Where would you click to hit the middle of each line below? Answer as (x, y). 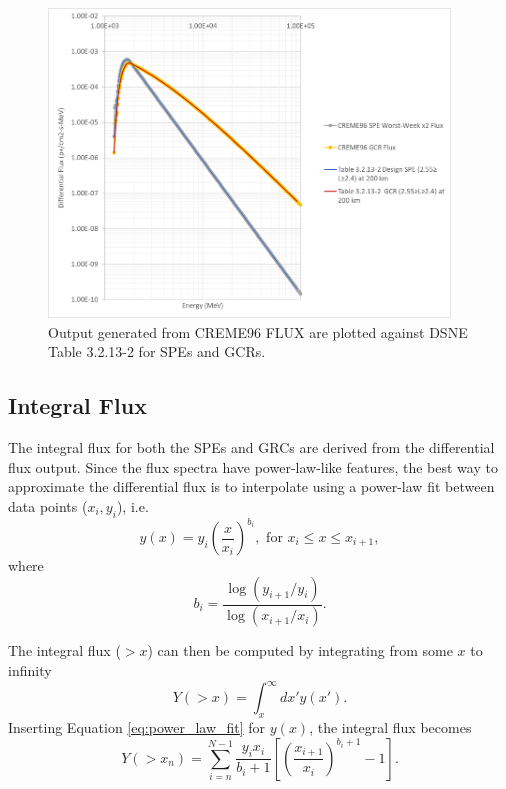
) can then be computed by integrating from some (300, 650)
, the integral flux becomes (390, 726)
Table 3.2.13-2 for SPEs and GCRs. (157, 351)
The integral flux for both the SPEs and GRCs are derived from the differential (251, 446)
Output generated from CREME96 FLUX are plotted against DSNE (258, 331)
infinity (30, 670)
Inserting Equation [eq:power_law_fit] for (137, 726)
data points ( (48, 505)
